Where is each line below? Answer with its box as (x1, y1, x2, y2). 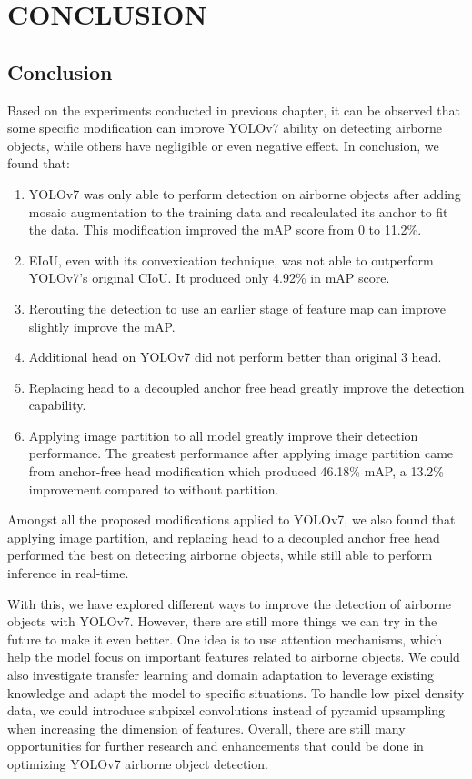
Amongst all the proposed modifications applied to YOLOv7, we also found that (7, 510, 456, 529)
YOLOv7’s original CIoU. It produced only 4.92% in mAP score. (28, 268, 390, 287)
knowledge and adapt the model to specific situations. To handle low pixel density (7, 683, 465, 702)
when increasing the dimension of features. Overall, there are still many (7, 718, 406, 737)
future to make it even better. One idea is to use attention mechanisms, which (7, 629, 443, 648)
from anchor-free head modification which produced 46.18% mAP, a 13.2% (28, 462, 444, 481)
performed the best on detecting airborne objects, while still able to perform (7, 545, 433, 564)
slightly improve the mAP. (28, 316, 176, 335)
